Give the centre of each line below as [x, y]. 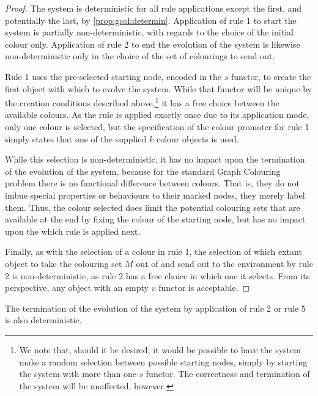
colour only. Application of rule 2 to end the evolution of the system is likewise [153, 44]
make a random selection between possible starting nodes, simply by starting [163, 361]
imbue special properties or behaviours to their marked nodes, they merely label [155, 195]
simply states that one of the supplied [76, 138]
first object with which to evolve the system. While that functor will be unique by [158, 88]
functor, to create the [271, 76]
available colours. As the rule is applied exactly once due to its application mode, [157, 115]
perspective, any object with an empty [77, 288]
